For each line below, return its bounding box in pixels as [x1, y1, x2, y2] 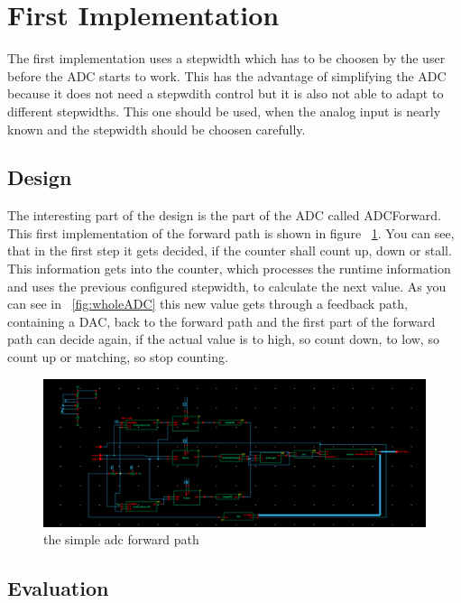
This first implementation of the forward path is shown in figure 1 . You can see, [7, 223, 455, 242]
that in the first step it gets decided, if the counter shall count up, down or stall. [7, 241, 452, 260]
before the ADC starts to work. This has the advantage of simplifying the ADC [7, 66, 447, 85]
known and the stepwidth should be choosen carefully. [7, 119, 306, 138]
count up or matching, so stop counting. [7, 348, 228, 366]
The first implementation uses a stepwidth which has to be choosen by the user [7, 49, 446, 68]
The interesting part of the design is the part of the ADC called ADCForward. [7, 206, 441, 225]
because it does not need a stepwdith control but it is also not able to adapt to [7, 84, 444, 103]
